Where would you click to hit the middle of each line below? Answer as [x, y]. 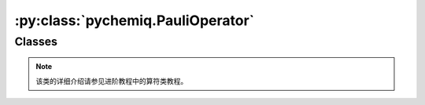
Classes [36, 42]
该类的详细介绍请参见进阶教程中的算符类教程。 [112, 81]
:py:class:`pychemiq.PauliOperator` [135, 20]
